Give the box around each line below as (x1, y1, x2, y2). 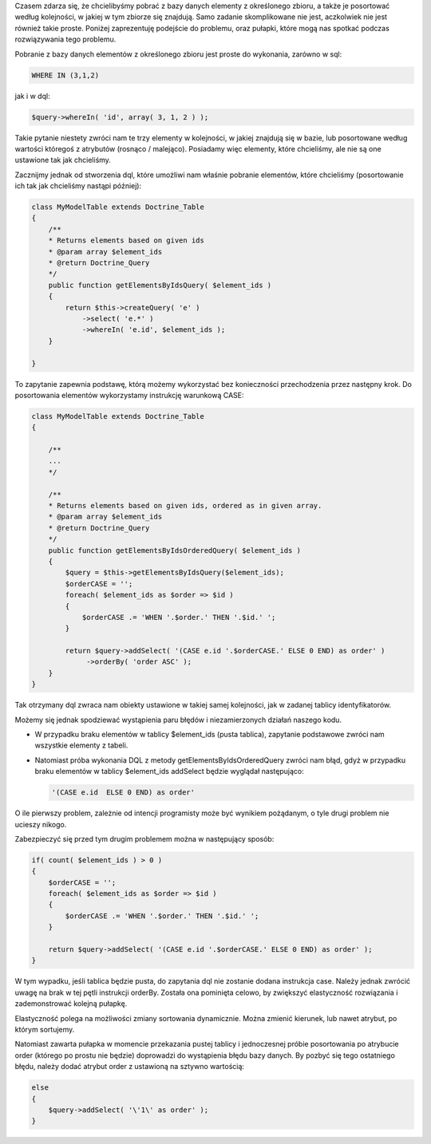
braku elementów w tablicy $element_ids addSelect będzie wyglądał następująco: (34, 767, 304, 776)
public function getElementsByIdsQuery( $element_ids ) (48, 280, 272, 290)
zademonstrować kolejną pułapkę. (14, 999, 128, 1008)
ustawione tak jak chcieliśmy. (14, 156, 112, 165)
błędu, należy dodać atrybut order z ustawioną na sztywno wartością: (14, 1062, 245, 1071)
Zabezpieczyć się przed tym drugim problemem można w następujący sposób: (14, 834, 275, 843)
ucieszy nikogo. (14, 819, 67, 829)
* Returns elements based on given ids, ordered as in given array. (48, 501, 322, 510)
